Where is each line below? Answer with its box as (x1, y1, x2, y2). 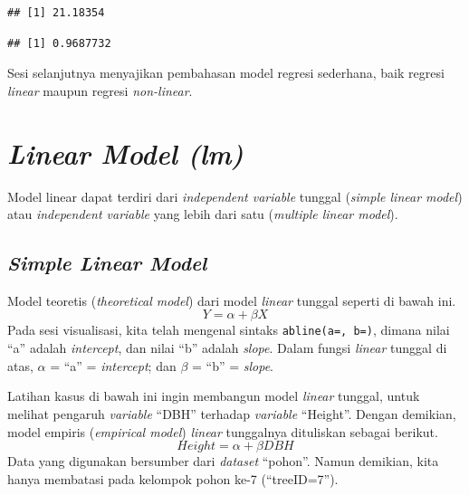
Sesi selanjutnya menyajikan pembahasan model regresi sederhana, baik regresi (7, 63, 445, 82)
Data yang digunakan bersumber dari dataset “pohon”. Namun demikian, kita (7, 452, 439, 471)
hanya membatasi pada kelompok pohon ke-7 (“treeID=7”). (7, 469, 339, 488)
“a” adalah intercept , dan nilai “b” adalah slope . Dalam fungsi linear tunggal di (7, 338, 447, 357)
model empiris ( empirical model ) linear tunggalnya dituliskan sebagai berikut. (7, 422, 438, 441)
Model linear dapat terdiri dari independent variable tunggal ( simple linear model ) (7, 186, 463, 205)
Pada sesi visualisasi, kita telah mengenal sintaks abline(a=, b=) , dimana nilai (7, 320, 450, 339)
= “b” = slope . (191, 356, 274, 375)
